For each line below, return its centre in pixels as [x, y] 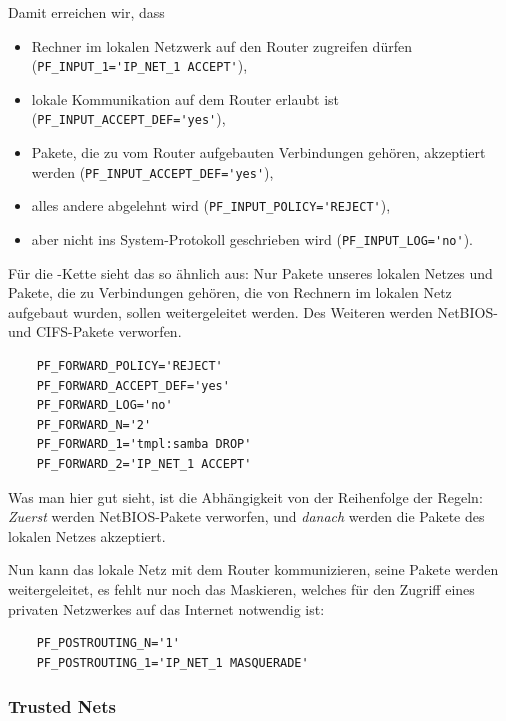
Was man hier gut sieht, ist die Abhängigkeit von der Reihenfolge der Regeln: [245, 496]
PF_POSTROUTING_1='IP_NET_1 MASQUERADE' [172, 662]
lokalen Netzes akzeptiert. [87, 535]
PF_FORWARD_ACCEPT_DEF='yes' [133, 385]
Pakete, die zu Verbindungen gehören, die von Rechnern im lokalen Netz [230, 292]
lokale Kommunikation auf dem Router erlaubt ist [185, 98]
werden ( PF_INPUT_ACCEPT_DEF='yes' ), [152, 171]
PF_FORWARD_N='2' [94, 424]
